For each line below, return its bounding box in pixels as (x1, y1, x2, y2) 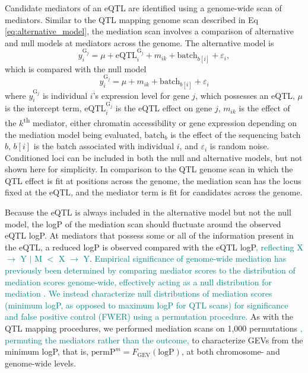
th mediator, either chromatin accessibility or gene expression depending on (23, 115, 297, 128)
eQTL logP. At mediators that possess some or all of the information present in (5, 229, 294, 242)
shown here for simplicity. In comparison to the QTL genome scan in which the (5, 163, 293, 175)
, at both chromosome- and (181, 345, 280, 358)
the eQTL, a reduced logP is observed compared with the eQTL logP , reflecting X (5, 240, 303, 253)
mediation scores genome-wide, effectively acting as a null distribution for (5, 275, 272, 288)
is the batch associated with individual (33, 140, 174, 152)
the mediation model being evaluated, (5, 128, 142, 140)
